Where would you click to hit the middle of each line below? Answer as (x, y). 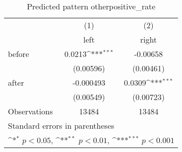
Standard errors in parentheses (61, 126)
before (19, 54)
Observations (30, 111)
